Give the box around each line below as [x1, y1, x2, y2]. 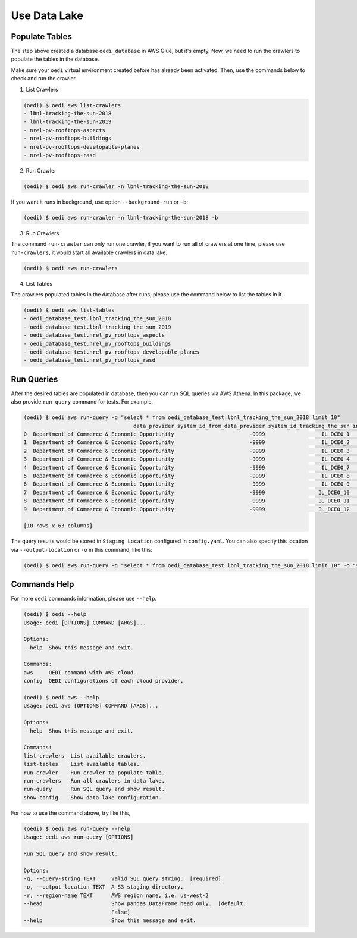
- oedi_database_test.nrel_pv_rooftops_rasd [23, 357, 156, 364]
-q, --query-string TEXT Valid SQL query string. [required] [23, 876, 221, 882]
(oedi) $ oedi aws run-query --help [23, 825, 131, 832]
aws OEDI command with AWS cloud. [23, 669, 137, 676]
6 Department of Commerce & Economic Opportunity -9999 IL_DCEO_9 [23, 481, 350, 487]
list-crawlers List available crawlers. [23, 752, 146, 759]
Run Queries [11, 374, 58, 384]
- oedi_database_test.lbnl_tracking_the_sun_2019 [23, 323, 171, 330]
